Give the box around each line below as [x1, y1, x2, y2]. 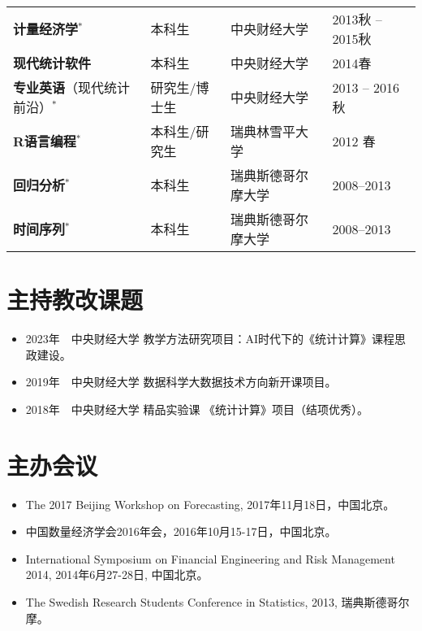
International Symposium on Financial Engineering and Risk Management [25, 550, 395, 567]
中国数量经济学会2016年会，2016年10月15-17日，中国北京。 [25, 523, 337, 540]
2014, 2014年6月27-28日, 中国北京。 [25, 566, 209, 583]
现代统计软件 [13, 54, 92, 72]
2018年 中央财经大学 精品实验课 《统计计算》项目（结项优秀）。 [25, 400, 369, 417]
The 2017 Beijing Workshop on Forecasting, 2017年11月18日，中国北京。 [25, 495, 395, 512]
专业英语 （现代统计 [13, 78, 131, 97]
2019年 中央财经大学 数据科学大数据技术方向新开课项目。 [25, 373, 337, 390]
